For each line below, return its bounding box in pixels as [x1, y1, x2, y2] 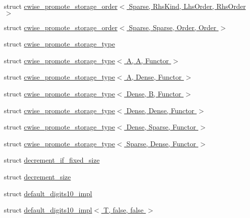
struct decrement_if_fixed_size [4, 155, 100, 165]
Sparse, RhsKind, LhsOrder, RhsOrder [129, 1, 246, 11]
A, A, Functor [126, 55, 169, 65]
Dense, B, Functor [126, 88, 181, 98]
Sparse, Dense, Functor [126, 138, 196, 148]
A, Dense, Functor [126, 72, 182, 82]
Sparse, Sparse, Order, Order [129, 22, 216, 32]
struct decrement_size [4, 171, 71, 181]
